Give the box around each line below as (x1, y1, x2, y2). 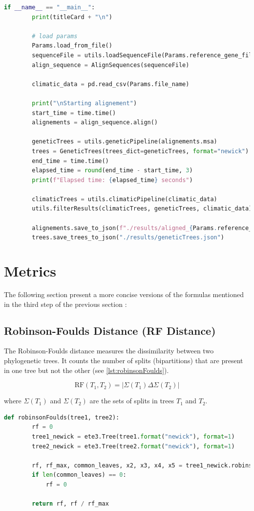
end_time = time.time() (32, 157, 109, 164)
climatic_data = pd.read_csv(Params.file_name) (32, 80, 190, 88)
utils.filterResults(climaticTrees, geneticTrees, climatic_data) (32, 205, 253, 212)
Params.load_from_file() (32, 42, 112, 49)
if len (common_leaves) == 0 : (32, 471, 127, 479)
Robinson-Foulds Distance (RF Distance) (4, 323, 216, 338)
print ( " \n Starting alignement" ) (32, 99, 137, 107)
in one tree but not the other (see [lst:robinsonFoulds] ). (4, 365, 169, 375)
